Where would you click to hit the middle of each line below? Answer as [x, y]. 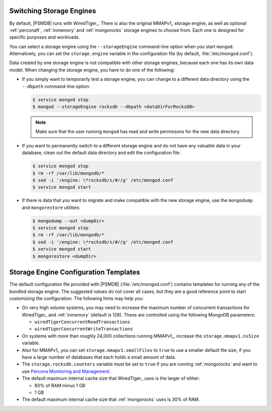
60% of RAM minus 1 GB [60, 385]
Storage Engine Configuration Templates [75, 272]
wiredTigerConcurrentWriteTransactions [84, 329]
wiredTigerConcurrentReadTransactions [82, 322]
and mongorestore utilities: [51, 208]
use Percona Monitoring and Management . [66, 371]
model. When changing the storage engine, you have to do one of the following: [92, 70]
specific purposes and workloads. [45, 37]
